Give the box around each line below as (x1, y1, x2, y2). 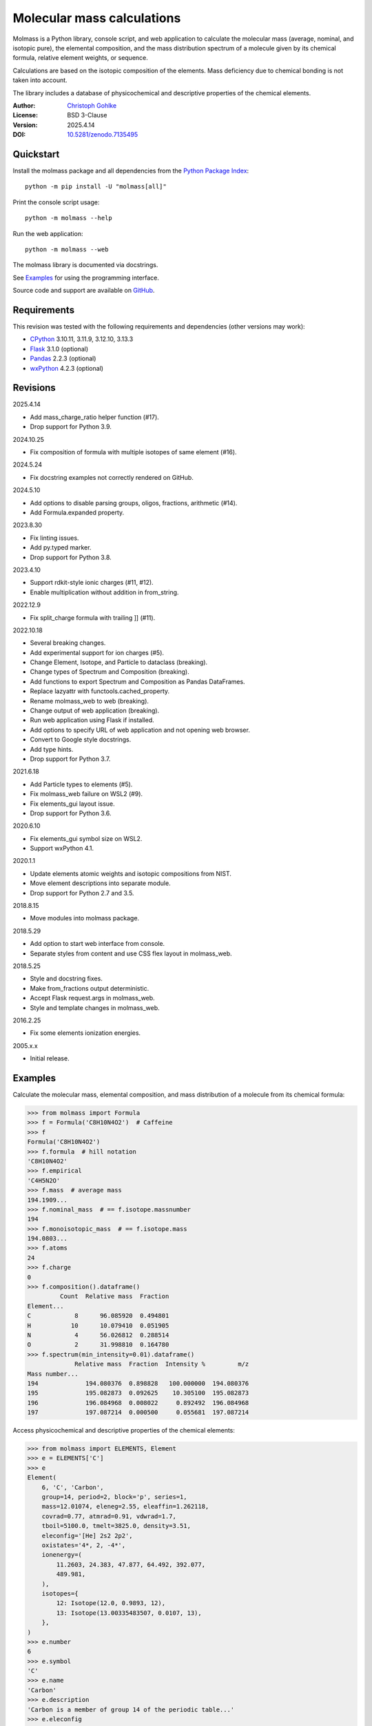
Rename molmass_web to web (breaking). (30, 697, 149, 705)
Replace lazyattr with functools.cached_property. (30, 687, 170, 695)
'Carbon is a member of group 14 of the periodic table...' (27, 1705, 235, 1714)
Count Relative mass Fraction (59, 1292, 169, 1301)
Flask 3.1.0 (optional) (30, 345, 89, 353)
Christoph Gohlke (67, 101, 117, 110)
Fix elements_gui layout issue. (30, 799, 115, 808)
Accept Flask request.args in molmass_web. (30, 994, 155, 1002)
